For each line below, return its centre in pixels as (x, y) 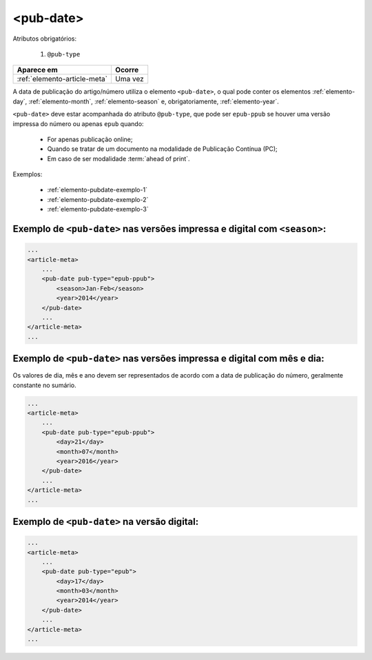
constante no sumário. (44, 385)
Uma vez (129, 79)
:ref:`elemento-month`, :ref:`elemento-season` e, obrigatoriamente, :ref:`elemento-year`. (154, 101)
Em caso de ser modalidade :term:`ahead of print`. (118, 158)
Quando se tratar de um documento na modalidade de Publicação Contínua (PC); (163, 149)
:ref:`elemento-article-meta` (62, 79)
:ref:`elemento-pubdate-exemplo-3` (98, 209)
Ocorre (127, 70)
